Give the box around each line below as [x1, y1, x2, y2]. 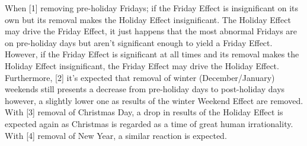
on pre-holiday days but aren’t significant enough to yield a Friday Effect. [5, 36, 273, 48]
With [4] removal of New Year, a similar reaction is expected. [5, 129, 227, 141]
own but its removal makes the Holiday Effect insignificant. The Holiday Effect [5, 13, 291, 25]
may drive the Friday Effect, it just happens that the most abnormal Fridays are [5, 25, 298, 37]
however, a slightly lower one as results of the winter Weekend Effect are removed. [5, 94, 303, 106]
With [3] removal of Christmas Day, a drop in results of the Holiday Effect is [5, 106, 283, 118]
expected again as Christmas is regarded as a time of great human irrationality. [5, 117, 293, 129]
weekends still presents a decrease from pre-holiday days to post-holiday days [5, 83, 285, 95]
